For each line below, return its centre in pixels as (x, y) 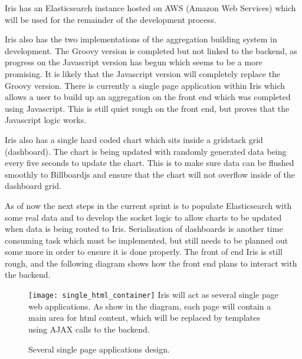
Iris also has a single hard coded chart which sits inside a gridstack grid (134, 139)
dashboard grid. (33, 186)
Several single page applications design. (99, 349)
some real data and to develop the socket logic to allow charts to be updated (143, 217)
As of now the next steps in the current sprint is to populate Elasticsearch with (148, 205)
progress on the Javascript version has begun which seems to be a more (134, 62)
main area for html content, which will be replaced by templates (144, 318)
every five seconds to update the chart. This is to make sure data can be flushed (150, 163)
